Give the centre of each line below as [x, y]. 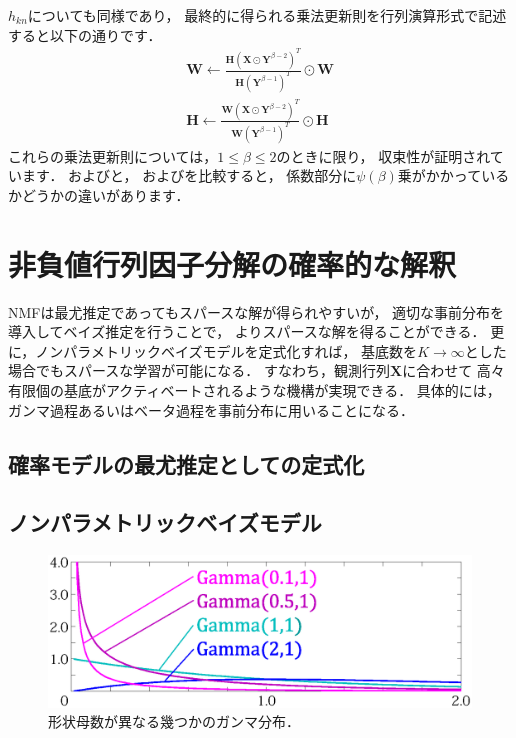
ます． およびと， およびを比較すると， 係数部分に [189, 175]
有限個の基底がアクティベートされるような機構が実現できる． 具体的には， [254, 390]
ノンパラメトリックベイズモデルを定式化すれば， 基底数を [226, 350]
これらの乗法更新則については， [113, 155]
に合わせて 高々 [453, 370]
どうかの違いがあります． [105, 194]
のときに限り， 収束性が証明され [383, 155]
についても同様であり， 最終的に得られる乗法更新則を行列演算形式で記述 [267, 15]
